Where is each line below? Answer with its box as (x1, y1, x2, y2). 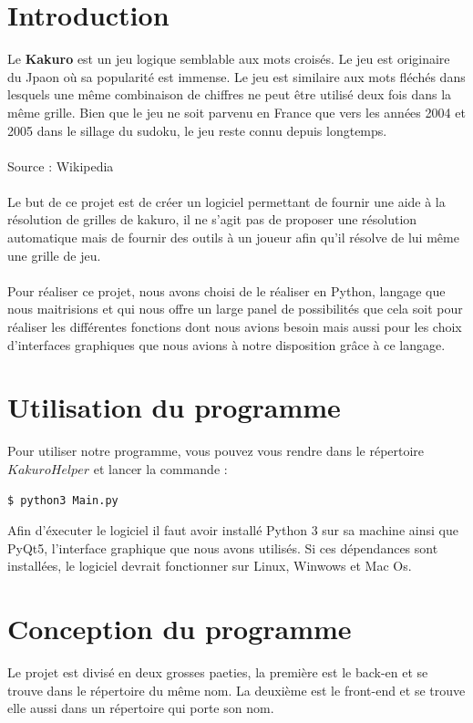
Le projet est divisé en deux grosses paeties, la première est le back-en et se (7, 663, 428, 682)
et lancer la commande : (93, 459, 228, 478)
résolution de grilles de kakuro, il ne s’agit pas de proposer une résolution (7, 210, 417, 229)
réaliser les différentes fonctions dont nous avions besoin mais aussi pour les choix (7, 317, 462, 336)
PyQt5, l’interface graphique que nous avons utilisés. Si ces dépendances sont (7, 538, 438, 557)
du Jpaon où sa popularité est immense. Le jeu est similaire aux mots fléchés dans (7, 67, 466, 86)
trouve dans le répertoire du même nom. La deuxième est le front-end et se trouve (7, 680, 466, 699)
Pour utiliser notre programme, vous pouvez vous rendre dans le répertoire (7, 441, 425, 460)
